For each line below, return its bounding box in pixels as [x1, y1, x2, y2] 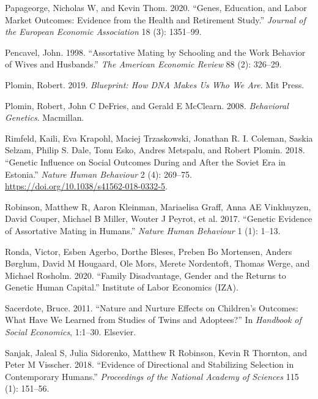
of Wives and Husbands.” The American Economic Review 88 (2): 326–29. [5, 58, 282, 70]
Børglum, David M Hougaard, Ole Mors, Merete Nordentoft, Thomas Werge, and [5, 257, 310, 270]
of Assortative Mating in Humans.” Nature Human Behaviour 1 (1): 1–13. [5, 224, 281, 237]
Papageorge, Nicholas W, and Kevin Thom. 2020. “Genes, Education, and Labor [5, 1, 307, 13]
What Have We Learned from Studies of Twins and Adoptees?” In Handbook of [5, 313, 301, 326]
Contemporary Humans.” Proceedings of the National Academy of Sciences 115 [5, 370, 299, 382]
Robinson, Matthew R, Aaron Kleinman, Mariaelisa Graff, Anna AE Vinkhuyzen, [5, 200, 311, 213]
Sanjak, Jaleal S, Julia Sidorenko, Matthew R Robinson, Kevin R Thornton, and [5, 346, 307, 359]
